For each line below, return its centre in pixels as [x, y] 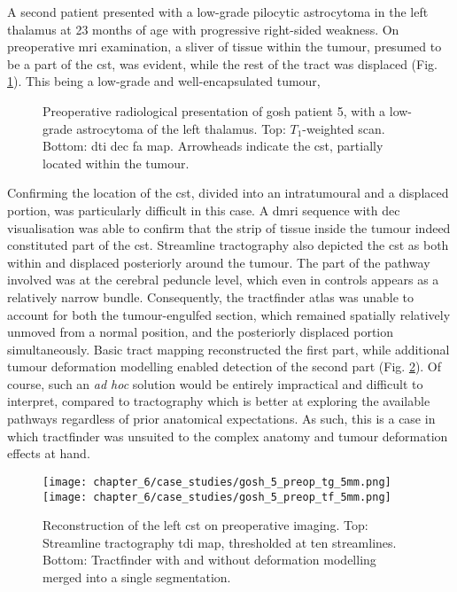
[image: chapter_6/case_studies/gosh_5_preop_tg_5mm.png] [217, 482]
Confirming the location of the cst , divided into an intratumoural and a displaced [228, 193]
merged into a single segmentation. [137, 576]
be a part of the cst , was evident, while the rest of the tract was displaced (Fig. [222, 63]
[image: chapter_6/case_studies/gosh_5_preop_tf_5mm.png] [217, 497]
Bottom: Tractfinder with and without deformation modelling [209, 560]
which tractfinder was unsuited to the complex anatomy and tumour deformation [228, 436]
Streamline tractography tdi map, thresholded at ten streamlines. [220, 542]
